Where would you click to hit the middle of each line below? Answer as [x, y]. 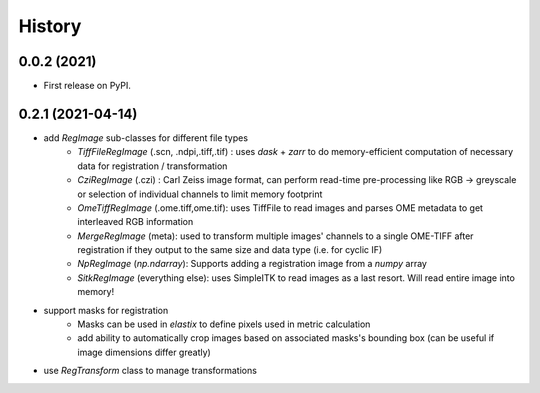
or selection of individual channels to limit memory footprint [200, 194]
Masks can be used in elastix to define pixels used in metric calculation [224, 324]
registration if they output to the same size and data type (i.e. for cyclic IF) [230, 250]
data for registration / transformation [152, 166]
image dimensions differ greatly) [144, 352]
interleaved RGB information [135, 222]
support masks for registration [106, 310]
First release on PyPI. [87, 86]
